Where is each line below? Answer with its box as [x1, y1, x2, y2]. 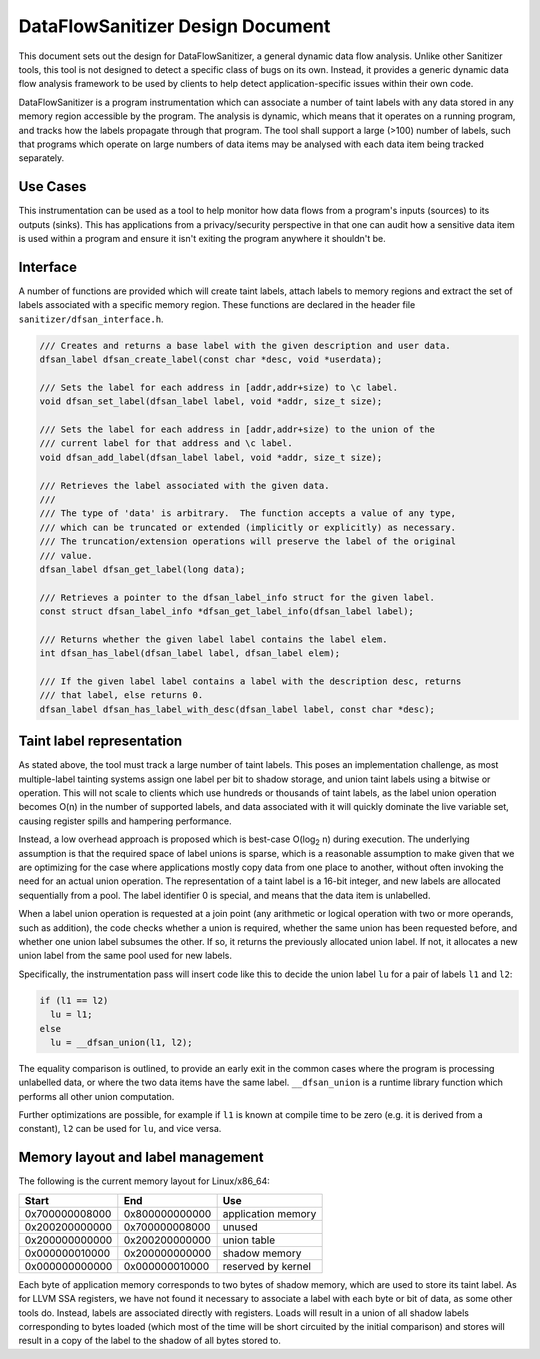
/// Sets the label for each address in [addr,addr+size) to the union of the [39, 423, 435, 435]
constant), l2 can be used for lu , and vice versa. [18, 1123, 222, 1135]
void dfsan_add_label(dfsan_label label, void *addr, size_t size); [39, 451, 383, 463]
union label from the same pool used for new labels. [18, 950, 233, 962]
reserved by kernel [222, 1259, 312, 1273]
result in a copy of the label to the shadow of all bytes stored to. [18, 1335, 282, 1347]
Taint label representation [18, 733, 183, 750]
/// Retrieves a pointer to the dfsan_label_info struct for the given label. [39, 591, 435, 603]
